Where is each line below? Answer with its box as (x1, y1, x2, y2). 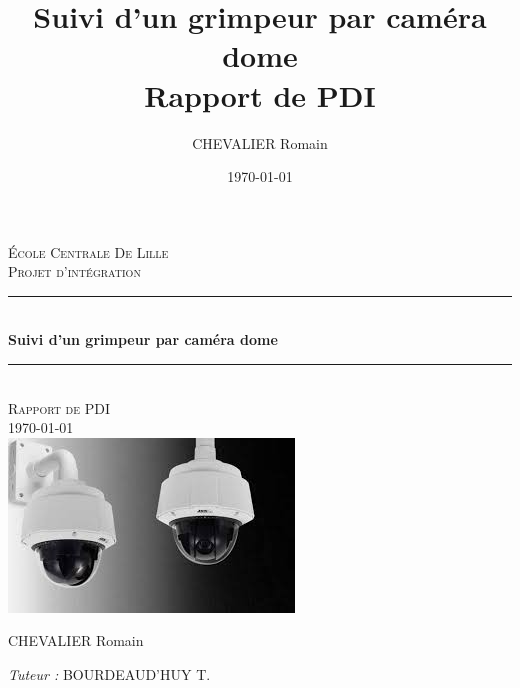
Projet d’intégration (8, 261, 141, 282)
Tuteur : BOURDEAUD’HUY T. (8, 664, 211, 685)
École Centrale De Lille (8, 241, 169, 262)
